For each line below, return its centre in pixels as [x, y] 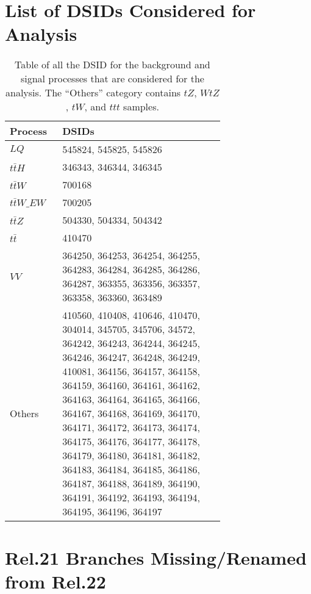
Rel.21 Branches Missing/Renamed [156, 557]
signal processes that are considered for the [112, 79]
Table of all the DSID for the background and [113, 65]
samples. [141, 107]
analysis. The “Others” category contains [93, 93]
